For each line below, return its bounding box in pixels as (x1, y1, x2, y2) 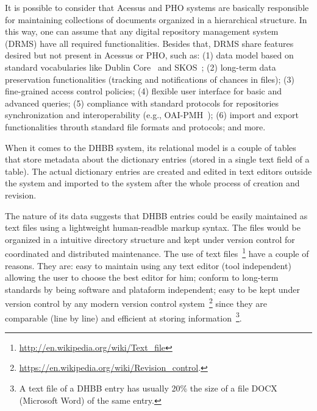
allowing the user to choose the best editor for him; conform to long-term (5, 271, 279, 284)
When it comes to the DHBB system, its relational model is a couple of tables (5, 141, 296, 153)
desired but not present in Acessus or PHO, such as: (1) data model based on (5, 49, 294, 61)
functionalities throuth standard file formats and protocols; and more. (5, 120, 266, 133)
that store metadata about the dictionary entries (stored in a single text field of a (5, 153, 310, 166)
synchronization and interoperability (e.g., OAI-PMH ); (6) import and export (5, 108, 299, 121)
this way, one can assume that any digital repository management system (5, 25, 279, 38)
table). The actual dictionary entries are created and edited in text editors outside (5, 164, 312, 177)
